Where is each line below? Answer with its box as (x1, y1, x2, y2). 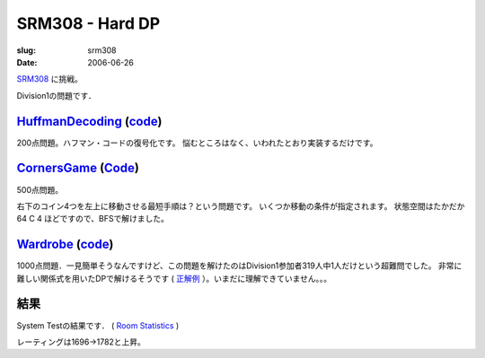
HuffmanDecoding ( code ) (16, 113, 163, 129)
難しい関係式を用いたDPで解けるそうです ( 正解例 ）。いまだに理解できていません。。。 (16, 273, 332, 284)
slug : (16, 45, 36, 56)
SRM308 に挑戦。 (16, 74, 83, 84)
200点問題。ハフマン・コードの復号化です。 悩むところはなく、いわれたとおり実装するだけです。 (16, 137, 378, 148)
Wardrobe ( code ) (16, 237, 114, 252)
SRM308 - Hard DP (16, 13, 161, 33)
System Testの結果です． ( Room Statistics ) (16, 319, 180, 331)
